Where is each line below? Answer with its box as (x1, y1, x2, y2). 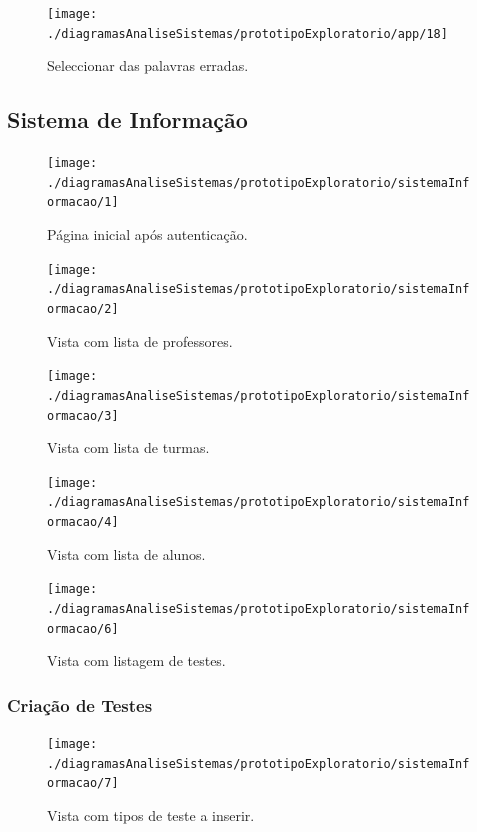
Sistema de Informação (7, 104, 248, 135)
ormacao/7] (47, 776, 119, 791)
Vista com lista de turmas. (47, 437, 210, 458)
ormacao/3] (47, 408, 119, 423)
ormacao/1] (47, 195, 119, 210)
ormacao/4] (47, 515, 119, 530)
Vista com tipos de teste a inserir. (47, 805, 255, 826)
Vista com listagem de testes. (47, 650, 226, 671)
